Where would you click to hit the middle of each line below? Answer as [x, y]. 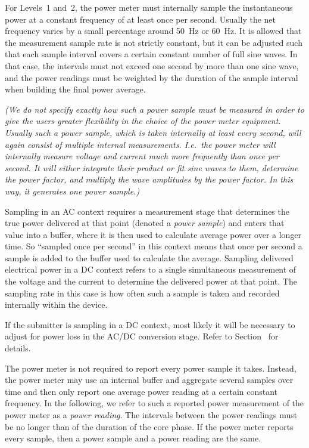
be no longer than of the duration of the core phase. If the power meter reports [149, 426]
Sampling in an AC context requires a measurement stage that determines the [147, 211]
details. [18, 348]
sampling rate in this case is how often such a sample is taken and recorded [142, 293]
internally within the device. [56, 305]
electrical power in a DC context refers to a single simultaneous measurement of [151, 269]
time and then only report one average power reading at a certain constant [141, 391]
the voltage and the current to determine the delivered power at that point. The [151, 281]
